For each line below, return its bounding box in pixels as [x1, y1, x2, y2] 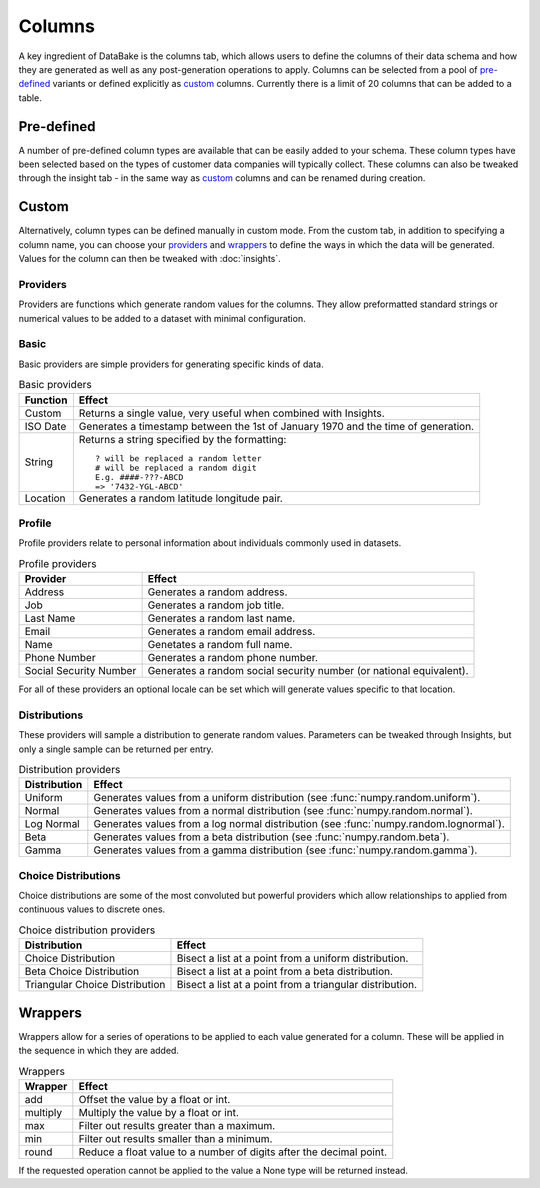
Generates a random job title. [147, 598, 285, 612]
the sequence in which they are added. [18, 1045, 180, 1057]
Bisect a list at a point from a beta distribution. [176, 965, 394, 979]
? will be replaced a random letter [95, 453, 262, 464]
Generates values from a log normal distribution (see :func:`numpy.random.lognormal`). [93, 817, 505, 831]
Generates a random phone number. [147, 651, 319, 665]
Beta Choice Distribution [24, 965, 140, 979]
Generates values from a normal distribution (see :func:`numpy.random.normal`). [93, 804, 474, 818]
